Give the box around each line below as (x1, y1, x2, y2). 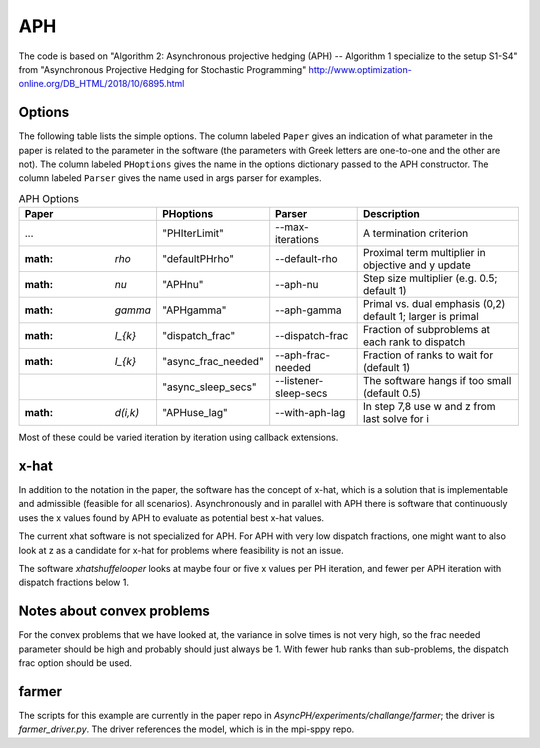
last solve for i (363, 412, 429, 426)
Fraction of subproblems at (363, 323, 490, 337)
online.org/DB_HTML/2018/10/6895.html (18, 78, 185, 90)
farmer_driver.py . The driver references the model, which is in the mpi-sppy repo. (18, 723, 355, 735)
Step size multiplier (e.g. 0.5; (363, 271, 498, 285)
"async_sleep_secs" (161, 380, 257, 394)
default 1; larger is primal (363, 310, 479, 324)
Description (363, 207, 420, 221)
